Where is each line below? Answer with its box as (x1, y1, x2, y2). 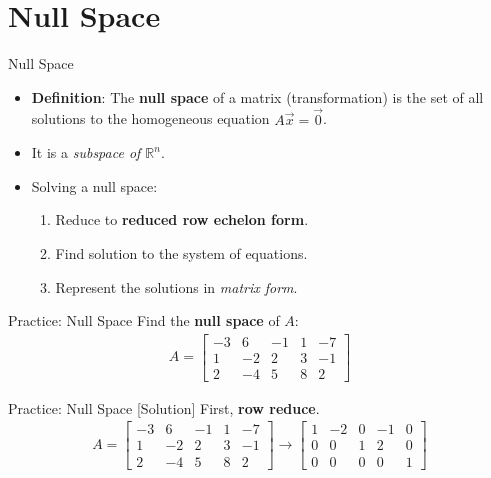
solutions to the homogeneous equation (31, 108, 270, 129)
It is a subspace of (31, 142, 141, 163)
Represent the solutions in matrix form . (55, 276, 298, 297)
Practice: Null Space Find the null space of (8, 310, 280, 331)
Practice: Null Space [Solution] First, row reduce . (8, 397, 320, 418)
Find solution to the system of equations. (55, 242, 308, 263)
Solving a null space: (31, 175, 158, 196)
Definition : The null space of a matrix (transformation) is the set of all (31, 86, 484, 107)
